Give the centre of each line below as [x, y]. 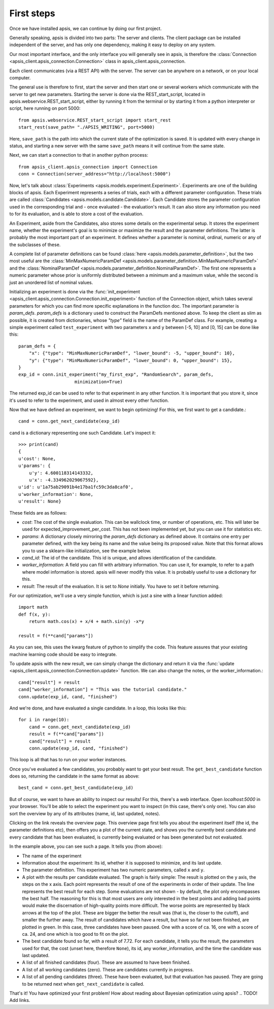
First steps [32, 13]
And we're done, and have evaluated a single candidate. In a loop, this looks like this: [98, 708]
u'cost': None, [37, 458]
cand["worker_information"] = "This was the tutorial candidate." [103, 690]
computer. [20, 78]
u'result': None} [40, 501]
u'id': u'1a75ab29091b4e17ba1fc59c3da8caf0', [76, 487]
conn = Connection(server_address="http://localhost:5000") [95, 174]
